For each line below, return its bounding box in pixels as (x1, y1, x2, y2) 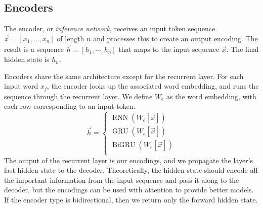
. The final (226, 44, 259, 54)
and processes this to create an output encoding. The (93, 33, 258, 43)
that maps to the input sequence (118, 44, 220, 54)
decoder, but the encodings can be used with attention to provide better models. (4, 184, 254, 195)
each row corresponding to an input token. (4, 101, 136, 111)
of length (57, 33, 84, 43)
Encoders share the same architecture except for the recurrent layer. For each (4, 71, 244, 81)
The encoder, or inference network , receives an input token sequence (4, 23, 215, 34)
